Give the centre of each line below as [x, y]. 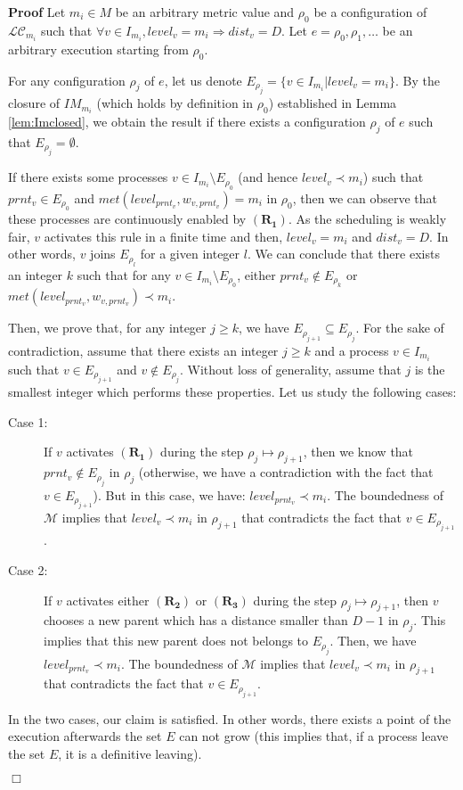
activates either [108, 600]
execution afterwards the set [85, 736]
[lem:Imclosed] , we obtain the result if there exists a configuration [187, 122]
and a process [352, 350]
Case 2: [28, 569]
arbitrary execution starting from [98, 49]
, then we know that [358, 452]
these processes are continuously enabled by [127, 219]
